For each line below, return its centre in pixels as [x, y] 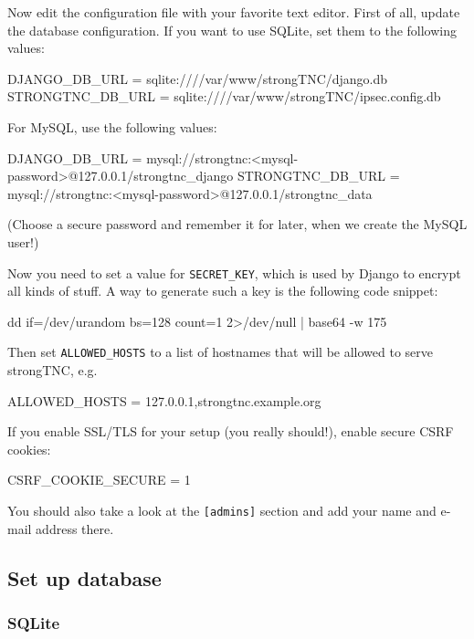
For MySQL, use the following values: [112, 126]
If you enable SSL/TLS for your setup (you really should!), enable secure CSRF [231, 431]
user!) [23, 241]
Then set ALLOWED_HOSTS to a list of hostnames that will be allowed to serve [221, 352]
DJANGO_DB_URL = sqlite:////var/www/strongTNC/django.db [198, 78]
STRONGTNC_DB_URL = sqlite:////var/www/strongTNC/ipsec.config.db [224, 96]
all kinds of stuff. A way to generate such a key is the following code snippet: [223, 291]
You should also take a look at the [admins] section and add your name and [222, 510]
